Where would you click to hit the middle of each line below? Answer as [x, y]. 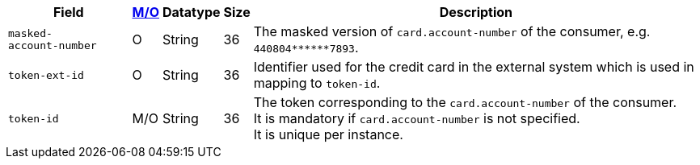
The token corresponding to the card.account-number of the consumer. [465, 102]
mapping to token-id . [317, 83]
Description [476, 12]
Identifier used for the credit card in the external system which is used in [474, 67]
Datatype [192, 12]
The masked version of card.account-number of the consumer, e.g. [452, 31]
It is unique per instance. [328, 134]
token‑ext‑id [46, 75]
